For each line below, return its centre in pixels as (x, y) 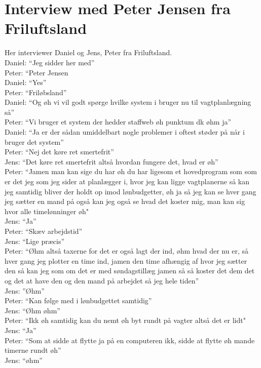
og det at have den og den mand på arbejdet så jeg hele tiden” (102, 280)
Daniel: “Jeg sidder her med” (50, 62)
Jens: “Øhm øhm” (32, 310)
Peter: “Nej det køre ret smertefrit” (59, 152)
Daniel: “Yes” (26, 82)
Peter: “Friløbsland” (36, 92)
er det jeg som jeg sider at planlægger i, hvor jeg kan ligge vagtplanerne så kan (127, 181)
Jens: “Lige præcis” (35, 241)
